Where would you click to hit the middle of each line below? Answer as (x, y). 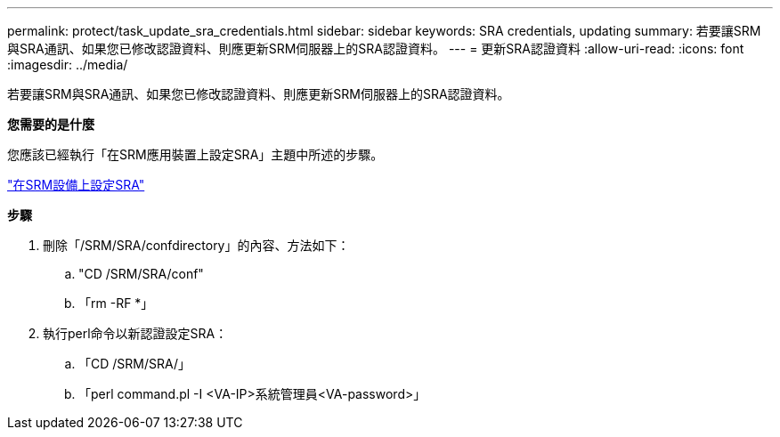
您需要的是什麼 (51, 124)
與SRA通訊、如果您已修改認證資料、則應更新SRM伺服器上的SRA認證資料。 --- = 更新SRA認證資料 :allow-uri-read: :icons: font (376, 49)
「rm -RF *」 (116, 303)
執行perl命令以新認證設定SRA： (135, 333)
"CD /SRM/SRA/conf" (141, 274)
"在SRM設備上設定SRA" (76, 185)
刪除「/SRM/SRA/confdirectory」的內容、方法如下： (196, 245)
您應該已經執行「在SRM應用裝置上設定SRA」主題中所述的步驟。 (195, 154)
